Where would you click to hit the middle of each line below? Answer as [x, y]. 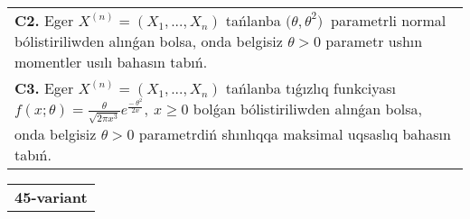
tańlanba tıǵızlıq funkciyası [310, 88]
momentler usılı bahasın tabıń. [111, 62]
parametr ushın [374, 41]
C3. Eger [44, 88]
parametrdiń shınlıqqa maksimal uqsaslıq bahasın [295, 133]
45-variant [51, 196]
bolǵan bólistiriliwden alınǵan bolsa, [308, 109]
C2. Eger [44, 20]
